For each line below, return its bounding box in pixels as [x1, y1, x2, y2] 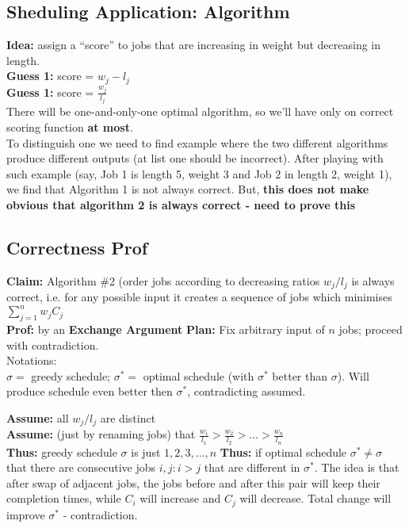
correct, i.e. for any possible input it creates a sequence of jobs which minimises [6, 289, 392, 305]
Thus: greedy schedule [6, 443, 117, 460]
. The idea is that [314, 459, 399, 476]
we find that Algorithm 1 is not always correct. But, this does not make [6, 181, 369, 197]
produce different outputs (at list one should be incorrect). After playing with [6, 150, 384, 166]
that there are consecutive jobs [6, 459, 156, 476]
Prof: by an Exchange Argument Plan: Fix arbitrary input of [6, 321, 325, 338]
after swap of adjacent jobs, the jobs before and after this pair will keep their [6, 474, 380, 491]
